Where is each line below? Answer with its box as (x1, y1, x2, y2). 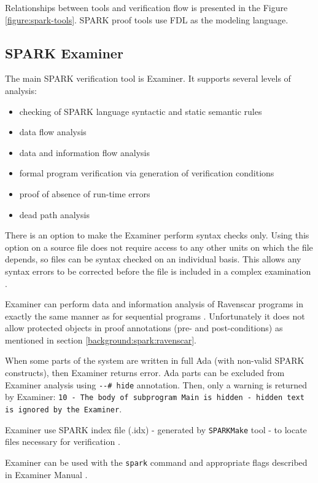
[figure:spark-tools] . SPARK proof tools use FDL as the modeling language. (5, 13, 289, 26)
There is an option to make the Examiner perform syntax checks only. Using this (5, 229, 309, 241)
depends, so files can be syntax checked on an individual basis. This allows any (5, 253, 301, 265)
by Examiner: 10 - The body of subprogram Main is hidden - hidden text (5, 390, 304, 403)
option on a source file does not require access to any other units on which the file (5, 240, 313, 253)
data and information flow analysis (19, 146, 150, 159)
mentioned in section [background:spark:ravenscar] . (5, 333, 196, 346)
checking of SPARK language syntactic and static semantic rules (19, 104, 262, 117)
